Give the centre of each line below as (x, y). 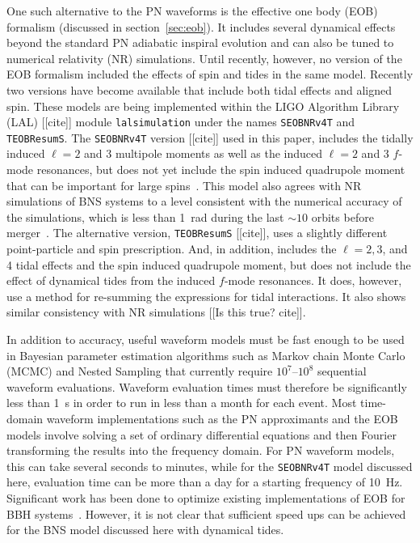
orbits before (342, 216)
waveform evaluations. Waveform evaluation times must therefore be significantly (207, 386)
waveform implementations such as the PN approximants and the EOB (222, 419)
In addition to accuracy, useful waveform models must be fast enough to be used (206, 339)
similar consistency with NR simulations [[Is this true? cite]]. (156, 312)
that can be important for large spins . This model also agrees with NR (184, 185)
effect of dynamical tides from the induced (111, 280)
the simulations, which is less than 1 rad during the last (145, 216)
